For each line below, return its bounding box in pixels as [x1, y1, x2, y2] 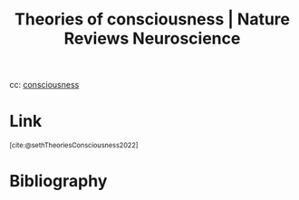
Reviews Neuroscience [63, 28, 241, 49]
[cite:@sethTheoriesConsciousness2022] [9, 141, 139, 150]
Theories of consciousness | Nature [14, 9, 290, 30]
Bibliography [9, 171, 108, 192]
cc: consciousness [9, 80, 80, 90]
